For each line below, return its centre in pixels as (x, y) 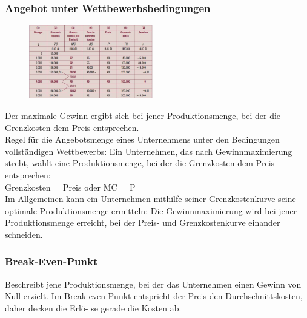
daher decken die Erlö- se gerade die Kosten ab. (93, 307)
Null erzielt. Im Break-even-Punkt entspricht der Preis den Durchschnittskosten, (154, 296)
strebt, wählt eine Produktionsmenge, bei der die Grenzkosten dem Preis (140, 163)
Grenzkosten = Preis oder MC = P (70, 187)
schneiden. (24, 234)
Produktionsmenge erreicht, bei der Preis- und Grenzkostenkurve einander (143, 222)
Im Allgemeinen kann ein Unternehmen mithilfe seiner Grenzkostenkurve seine (150, 199)
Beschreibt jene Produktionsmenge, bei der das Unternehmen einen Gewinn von (153, 284)
